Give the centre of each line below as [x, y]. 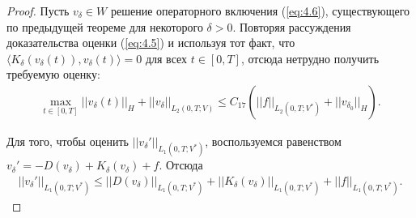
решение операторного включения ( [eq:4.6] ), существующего [260, 11]
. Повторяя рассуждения [292, 26]
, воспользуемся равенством [273, 141]
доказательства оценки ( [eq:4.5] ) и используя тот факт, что [151, 43]
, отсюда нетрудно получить [310, 58]
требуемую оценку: [53, 74]
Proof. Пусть [38, 11]
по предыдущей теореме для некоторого [105, 26]
